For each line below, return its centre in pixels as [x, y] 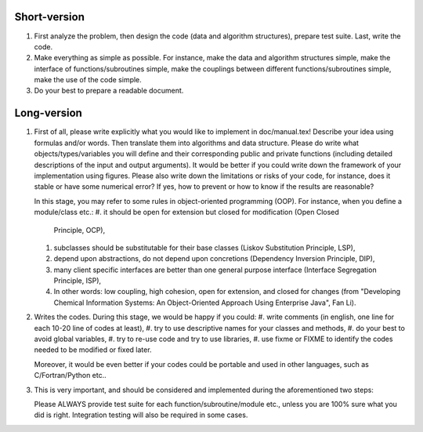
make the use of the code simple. [88, 80]
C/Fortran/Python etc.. [70, 376]
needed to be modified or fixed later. [93, 350]
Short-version [50, 17]
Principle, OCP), [80, 230]
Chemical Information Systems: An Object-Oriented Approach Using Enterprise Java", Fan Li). [205, 303]
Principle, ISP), [78, 281]
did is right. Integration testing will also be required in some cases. [141, 415]
